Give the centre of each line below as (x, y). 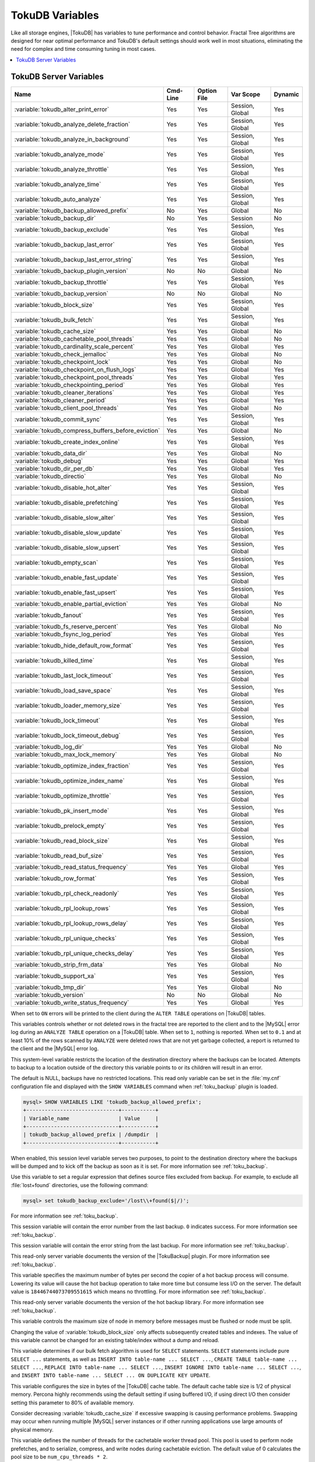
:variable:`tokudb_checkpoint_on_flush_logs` (75, 370)
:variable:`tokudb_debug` (49, 461)
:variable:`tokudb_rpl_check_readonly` (67, 893)
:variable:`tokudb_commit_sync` (58, 419)
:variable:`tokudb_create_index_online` (67, 442)
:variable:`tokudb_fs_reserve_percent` (66, 626)
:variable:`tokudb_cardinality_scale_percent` (75, 346)
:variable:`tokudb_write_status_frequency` (72, 1002)
